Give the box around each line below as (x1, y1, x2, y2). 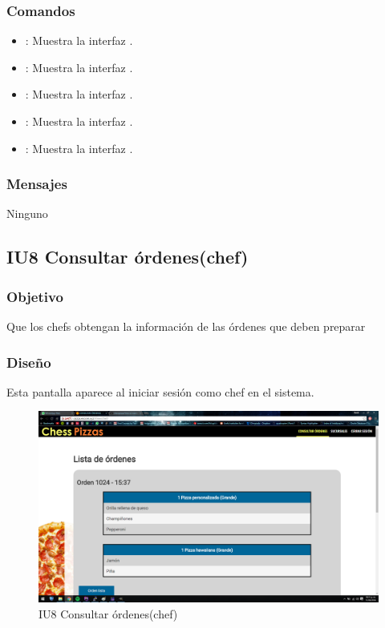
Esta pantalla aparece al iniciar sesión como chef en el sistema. (6, 383, 314, 400)
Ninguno (6, 205, 48, 222)
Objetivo (6, 286, 63, 306)
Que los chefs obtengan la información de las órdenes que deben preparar (6, 318, 366, 334)
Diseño (6, 352, 51, 372)
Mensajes (6, 174, 67, 194)
